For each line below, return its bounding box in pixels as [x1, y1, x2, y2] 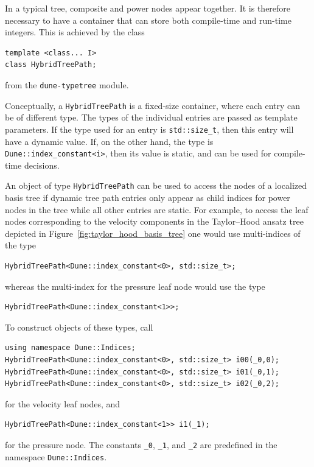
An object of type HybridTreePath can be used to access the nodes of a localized [5, 179, 307, 192]
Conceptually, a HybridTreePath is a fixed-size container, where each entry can [5, 99, 301, 111]
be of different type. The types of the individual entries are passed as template [5, 111, 298, 124]
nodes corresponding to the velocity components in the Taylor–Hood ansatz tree [5, 215, 304, 228]
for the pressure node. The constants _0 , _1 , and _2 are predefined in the [5, 438, 277, 451]
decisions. [24, 158, 60, 171]
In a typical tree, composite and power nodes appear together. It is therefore [5, 2, 291, 14]
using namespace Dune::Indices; [5, 343, 136, 353]
